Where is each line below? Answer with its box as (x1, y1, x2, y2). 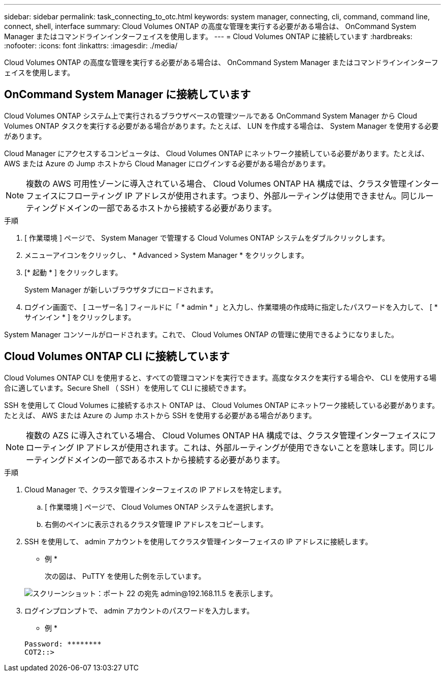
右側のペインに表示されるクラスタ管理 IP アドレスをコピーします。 (45, 519, 268, 528)
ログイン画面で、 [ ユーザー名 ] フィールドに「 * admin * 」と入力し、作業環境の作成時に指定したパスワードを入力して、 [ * (24, 302, 438, 311)
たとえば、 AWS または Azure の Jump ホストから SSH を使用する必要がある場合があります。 (4, 410, 316, 420)
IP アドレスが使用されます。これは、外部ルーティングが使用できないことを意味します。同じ (76, 442, 426, 453)
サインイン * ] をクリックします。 (24, 312, 136, 321)
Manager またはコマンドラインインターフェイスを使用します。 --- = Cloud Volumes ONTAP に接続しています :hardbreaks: (4, 32, 412, 41)
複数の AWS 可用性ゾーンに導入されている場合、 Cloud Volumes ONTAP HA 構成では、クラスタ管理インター (26, 178, 439, 189)
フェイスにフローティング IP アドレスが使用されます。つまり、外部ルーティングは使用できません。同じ (26, 190, 418, 201)
